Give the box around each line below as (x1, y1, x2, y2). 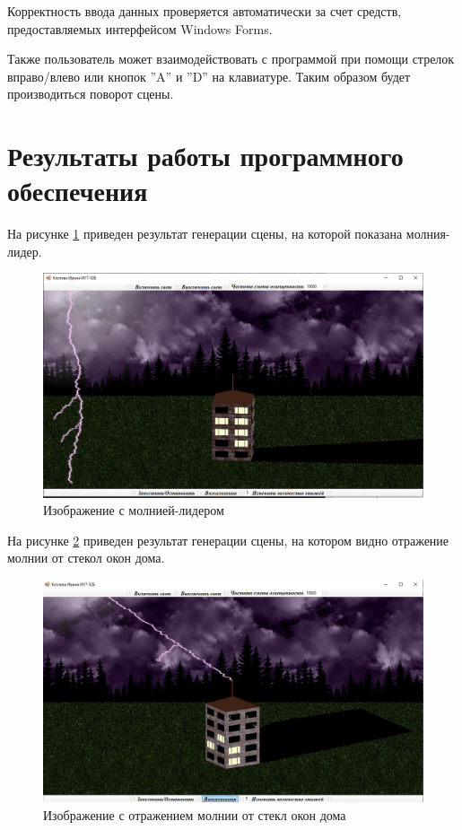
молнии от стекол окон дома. (7, 548, 165, 567)
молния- (405, 224, 450, 243)
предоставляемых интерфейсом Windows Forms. (7, 19, 273, 38)
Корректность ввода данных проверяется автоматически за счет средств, (7, 2, 402, 20)
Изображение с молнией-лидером (43, 501, 224, 520)
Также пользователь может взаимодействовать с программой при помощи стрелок (7, 49, 455, 68)
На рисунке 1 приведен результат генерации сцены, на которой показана (7, 224, 403, 243)
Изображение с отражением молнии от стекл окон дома (43, 805, 346, 824)
